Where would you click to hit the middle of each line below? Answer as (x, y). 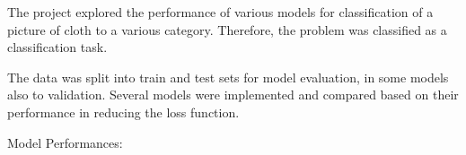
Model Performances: (65, 142)
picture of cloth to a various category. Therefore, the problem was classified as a (227, 29)
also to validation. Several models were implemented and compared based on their (233, 95)
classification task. (57, 47)
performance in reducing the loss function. (123, 112)
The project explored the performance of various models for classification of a (220, 12)
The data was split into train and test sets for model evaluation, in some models (228, 77)
